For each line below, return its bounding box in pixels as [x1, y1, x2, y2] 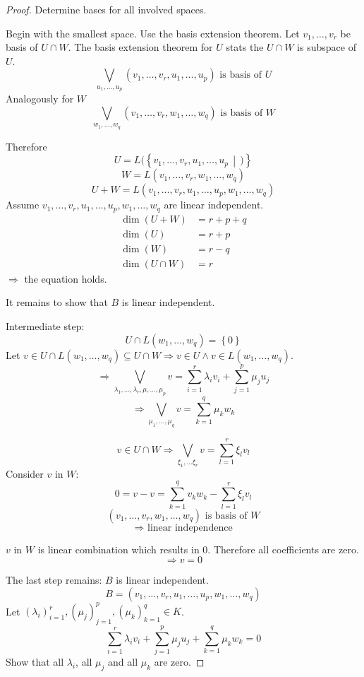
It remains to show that [6, 295, 108, 310]
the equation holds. [24, 271, 107, 285]
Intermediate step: [6, 318, 85, 333]
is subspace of [297, 40, 356, 54]
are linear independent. [164, 197, 264, 212]
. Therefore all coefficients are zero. [207, 541, 359, 556]
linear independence [147, 522, 233, 533]
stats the [226, 40, 264, 54]
